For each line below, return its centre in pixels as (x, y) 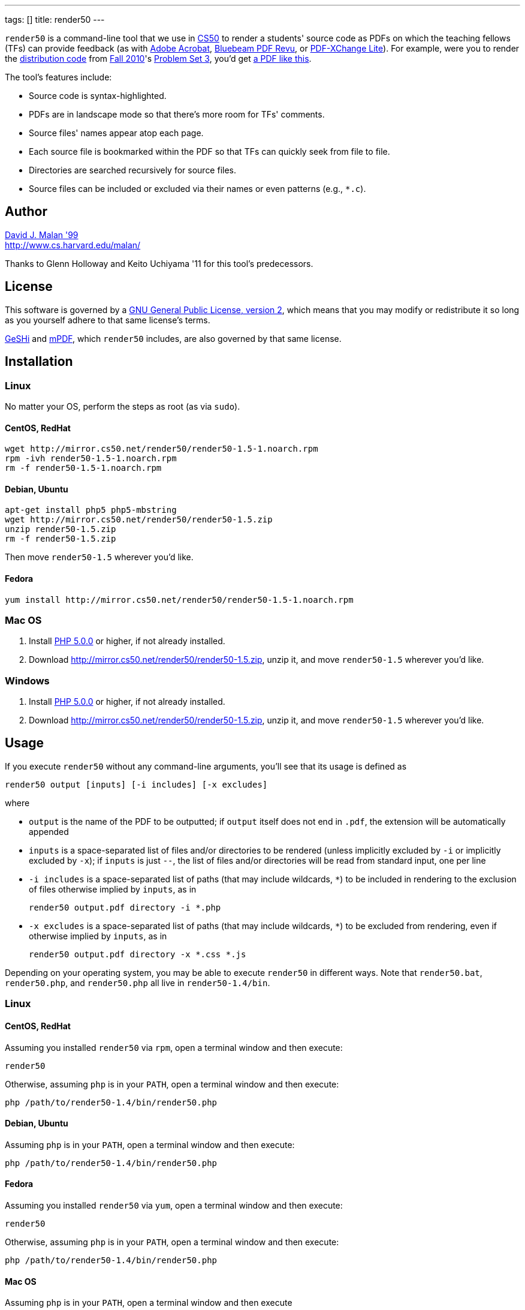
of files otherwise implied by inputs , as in (113, 889)
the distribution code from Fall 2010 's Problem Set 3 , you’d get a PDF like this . (158, 58)
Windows (27, 680)
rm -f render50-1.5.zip (61, 539)
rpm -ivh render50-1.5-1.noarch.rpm (91, 459)
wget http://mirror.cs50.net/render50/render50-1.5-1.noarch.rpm (162, 449)
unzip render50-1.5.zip (61, 529)
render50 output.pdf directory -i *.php (125, 907)
